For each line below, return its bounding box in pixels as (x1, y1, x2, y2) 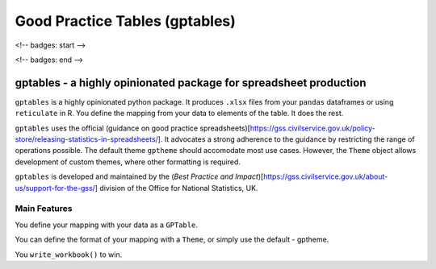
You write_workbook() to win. (15, 250, 123, 259)
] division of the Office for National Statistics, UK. (94, 183, 258, 192)
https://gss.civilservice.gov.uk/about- (262, 172, 388, 181)
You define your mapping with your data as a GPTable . (15, 220, 198, 230)
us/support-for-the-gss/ (15, 183, 96, 192)
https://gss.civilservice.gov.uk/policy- (249, 123, 375, 133)
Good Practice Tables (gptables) (15, 12, 236, 30)
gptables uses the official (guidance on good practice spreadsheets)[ (15, 123, 250, 133)
